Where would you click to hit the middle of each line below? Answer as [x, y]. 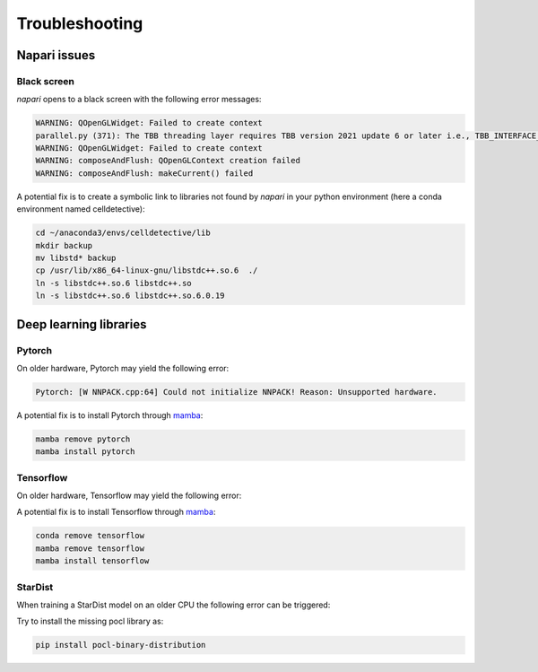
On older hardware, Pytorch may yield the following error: [123, 368]
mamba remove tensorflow [90, 548]
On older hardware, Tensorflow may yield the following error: [129, 495]
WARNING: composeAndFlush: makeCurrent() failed [144, 173]
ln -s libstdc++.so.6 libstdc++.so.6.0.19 [130, 296]
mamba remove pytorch [83, 439]
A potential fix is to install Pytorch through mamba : [110, 415]
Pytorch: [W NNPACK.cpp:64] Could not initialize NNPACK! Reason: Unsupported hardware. [237, 392]
